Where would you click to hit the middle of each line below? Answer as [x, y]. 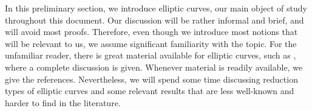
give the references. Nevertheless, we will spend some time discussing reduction [151, 79]
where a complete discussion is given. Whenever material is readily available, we [154, 67]
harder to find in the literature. [63, 102]
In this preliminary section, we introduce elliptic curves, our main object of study [156, 8]
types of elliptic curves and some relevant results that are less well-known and [150, 91]
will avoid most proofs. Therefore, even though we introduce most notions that [151, 32]
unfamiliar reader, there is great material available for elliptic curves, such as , [151, 55]
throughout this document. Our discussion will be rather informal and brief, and [154, 20]
